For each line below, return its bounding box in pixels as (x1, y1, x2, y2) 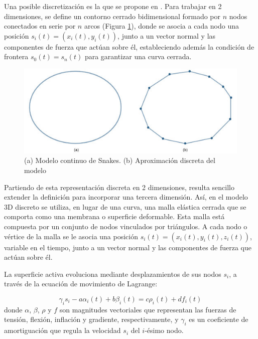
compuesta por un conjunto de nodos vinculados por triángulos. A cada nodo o (4, 221, 247, 231)
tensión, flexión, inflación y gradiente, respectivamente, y (4, 314, 179, 324)
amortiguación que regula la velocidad (4, 325, 121, 335)
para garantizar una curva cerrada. (84, 51, 192, 62)
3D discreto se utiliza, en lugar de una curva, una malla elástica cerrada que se (4, 201, 246, 212)
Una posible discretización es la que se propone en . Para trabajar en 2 (4, 1, 222, 11)
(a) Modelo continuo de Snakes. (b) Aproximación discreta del (24, 155, 215, 165)
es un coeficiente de (189, 314, 248, 324)
